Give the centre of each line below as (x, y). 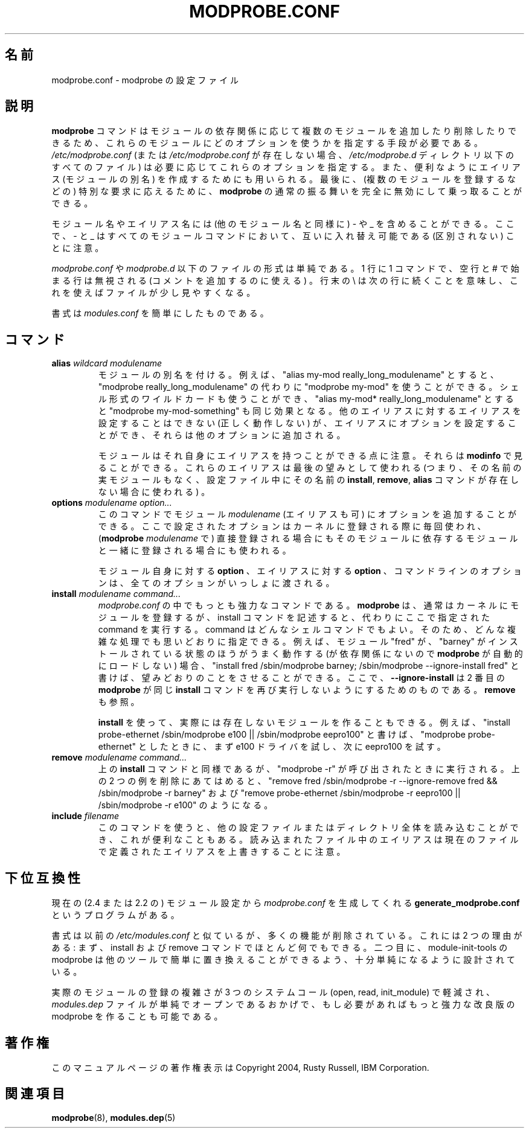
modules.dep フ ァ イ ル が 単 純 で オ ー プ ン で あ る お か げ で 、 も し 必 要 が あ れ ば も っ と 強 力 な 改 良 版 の (283, 1004)
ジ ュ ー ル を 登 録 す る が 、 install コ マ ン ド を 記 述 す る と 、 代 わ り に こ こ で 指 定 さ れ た (294, 618)
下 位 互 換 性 (43, 878)
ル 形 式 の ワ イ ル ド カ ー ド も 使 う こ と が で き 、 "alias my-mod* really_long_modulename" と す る (306, 399)
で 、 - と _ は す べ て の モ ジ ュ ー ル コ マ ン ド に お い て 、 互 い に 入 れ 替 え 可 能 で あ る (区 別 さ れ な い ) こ (283, 236)
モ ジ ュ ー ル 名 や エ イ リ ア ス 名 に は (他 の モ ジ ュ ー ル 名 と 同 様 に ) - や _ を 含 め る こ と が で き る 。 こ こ (283, 224)
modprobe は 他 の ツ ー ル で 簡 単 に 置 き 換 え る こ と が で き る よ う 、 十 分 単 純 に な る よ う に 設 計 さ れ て (283, 960)
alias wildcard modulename (107, 363)
